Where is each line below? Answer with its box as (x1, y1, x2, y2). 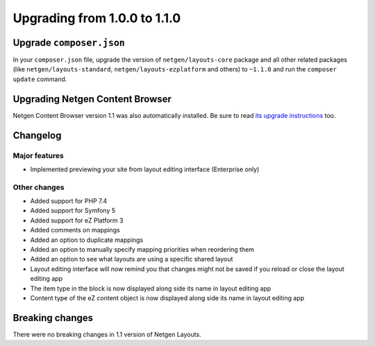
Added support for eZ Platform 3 (30, 216, 124, 225)
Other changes (12, 182, 65, 192)
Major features (12, 150, 64, 160)
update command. (12, 75, 67, 83)
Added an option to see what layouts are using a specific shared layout (30, 255, 233, 263)
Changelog (12, 129, 62, 141)
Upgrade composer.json (12, 37, 125, 49)
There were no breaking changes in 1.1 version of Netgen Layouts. (12, 330, 201, 338)
